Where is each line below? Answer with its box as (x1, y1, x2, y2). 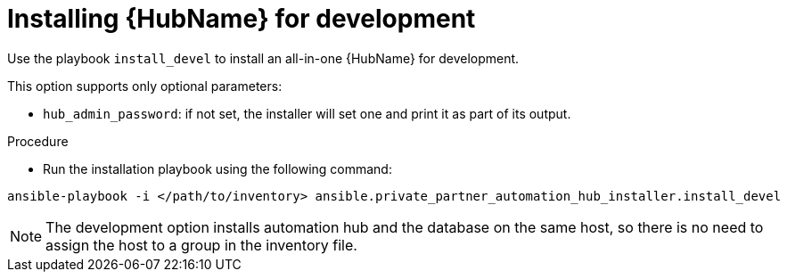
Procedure (7, 133, 69, 149)
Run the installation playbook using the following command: (43, 160, 392, 176)
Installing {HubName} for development (7, 4, 476, 34)
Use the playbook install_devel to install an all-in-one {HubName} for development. (7, 50, 520, 66)
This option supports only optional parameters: (7, 78, 283, 94)
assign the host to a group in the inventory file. (45, 235, 357, 254)
